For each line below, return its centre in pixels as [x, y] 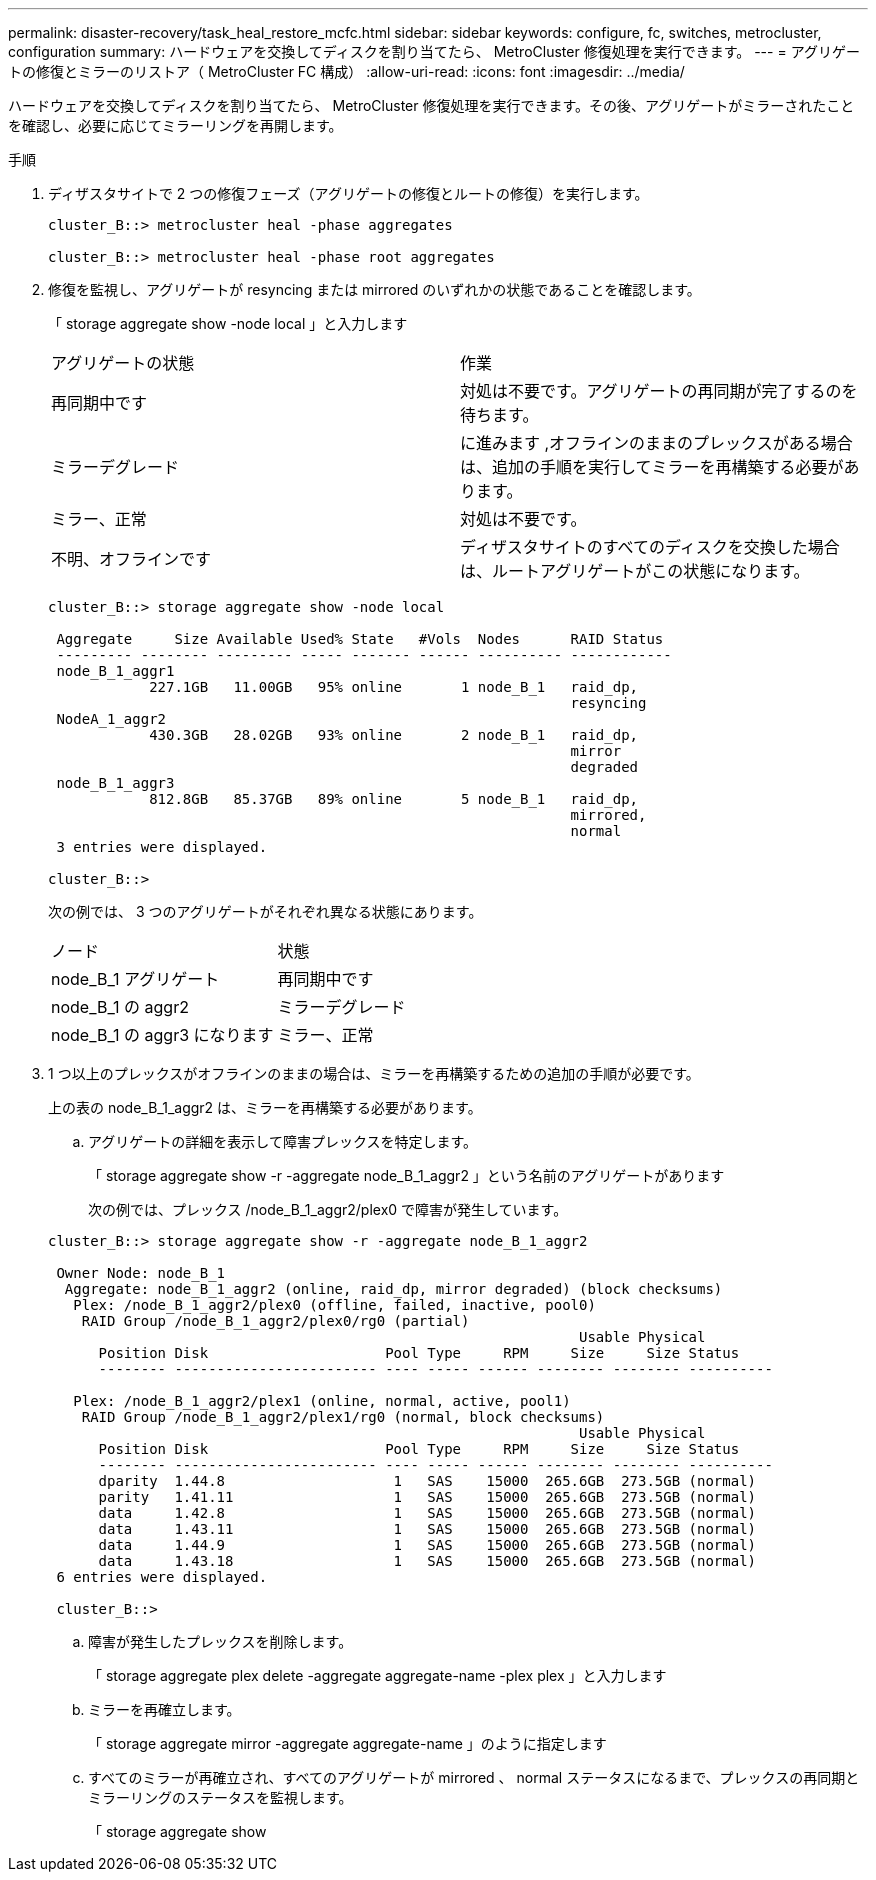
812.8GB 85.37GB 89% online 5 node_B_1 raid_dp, [394, 799]
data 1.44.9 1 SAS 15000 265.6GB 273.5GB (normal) [427, 1545]
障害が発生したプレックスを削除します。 [220, 1641]
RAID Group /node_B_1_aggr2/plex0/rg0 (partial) [275, 1321]
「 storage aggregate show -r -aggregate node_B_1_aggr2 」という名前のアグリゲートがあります [406, 1175]
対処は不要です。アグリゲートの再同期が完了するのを [659, 391]
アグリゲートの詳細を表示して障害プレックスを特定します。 [283, 1141]
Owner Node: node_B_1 [141, 1273]
